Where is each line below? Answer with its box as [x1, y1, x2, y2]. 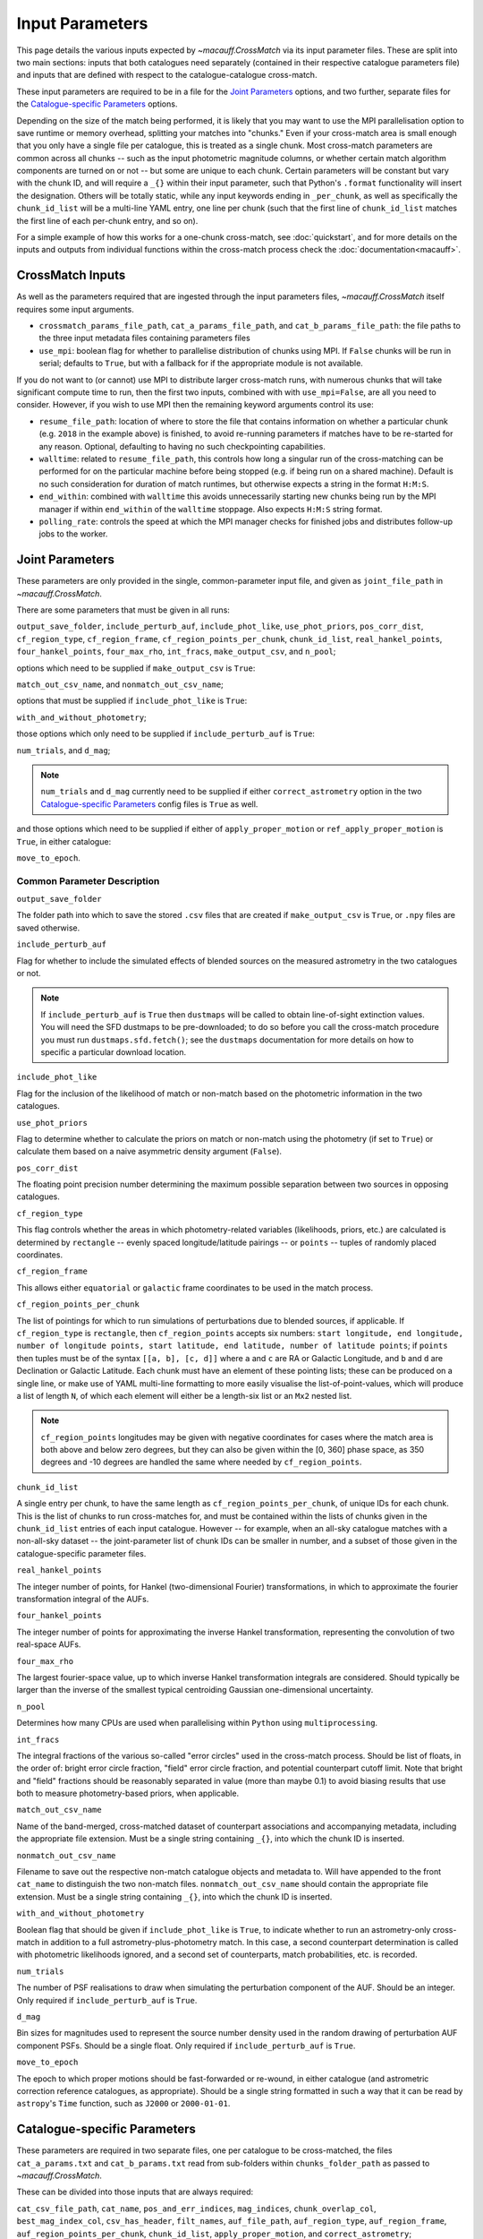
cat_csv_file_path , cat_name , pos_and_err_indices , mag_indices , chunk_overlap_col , [16, 2203, 377, 2214]
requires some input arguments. [16, 304, 134, 314]
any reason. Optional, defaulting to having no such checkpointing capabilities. [38, 441, 326, 451]
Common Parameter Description [16, 874, 160, 887]
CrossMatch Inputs [16, 268, 126, 283]
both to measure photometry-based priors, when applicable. [16, 1788, 240, 1799]
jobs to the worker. [38, 528, 108, 539]
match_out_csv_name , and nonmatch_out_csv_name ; [16, 679, 224, 690]
